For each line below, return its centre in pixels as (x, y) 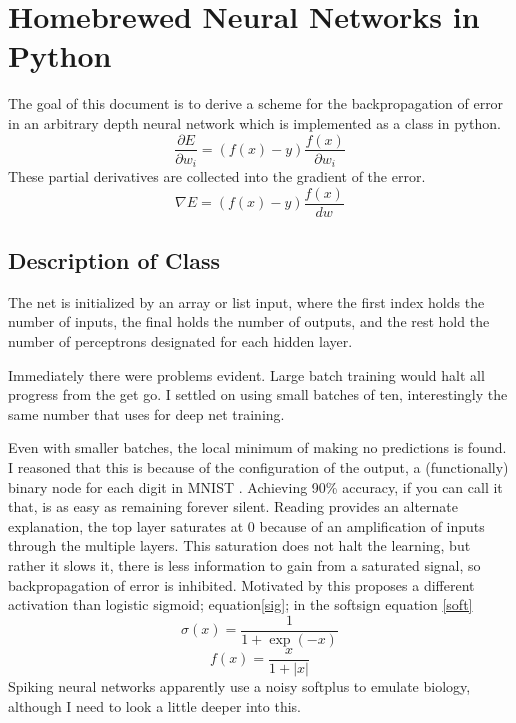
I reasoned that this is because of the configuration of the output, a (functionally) (258, 467)
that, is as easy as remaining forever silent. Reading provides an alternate (233, 506)
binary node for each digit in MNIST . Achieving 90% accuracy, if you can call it (255, 486)
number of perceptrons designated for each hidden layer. (180, 341)
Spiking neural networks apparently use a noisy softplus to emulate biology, (239, 685)
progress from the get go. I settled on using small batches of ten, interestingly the (258, 394)
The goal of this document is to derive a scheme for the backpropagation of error (256, 103)
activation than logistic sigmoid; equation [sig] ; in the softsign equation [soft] (240, 604)
